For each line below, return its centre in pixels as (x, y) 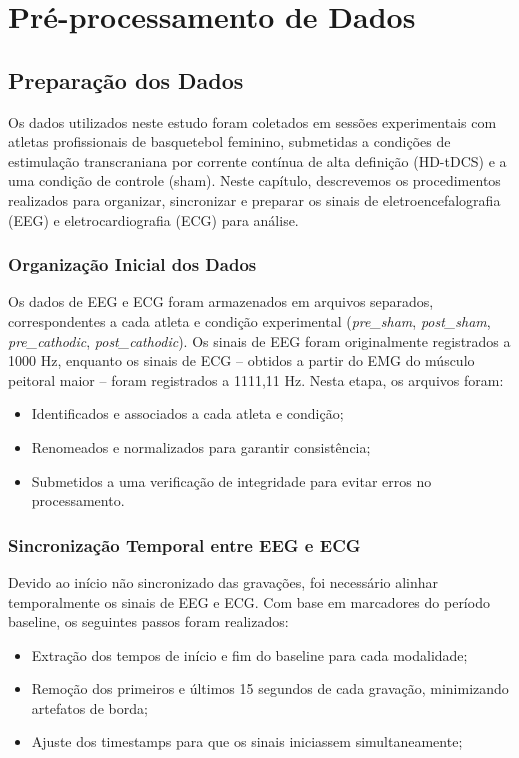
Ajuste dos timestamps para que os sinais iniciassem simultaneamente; (247, 741)
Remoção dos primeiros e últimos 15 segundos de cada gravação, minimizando (270, 688)
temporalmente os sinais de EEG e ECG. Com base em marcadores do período (249, 601)
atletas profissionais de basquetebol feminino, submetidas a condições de (229, 141)
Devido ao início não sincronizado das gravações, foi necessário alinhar (223, 581)
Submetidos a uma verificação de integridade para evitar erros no (231, 480)
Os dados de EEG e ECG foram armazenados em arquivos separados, (221, 301)
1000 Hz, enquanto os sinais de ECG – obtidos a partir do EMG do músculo (241, 360)
